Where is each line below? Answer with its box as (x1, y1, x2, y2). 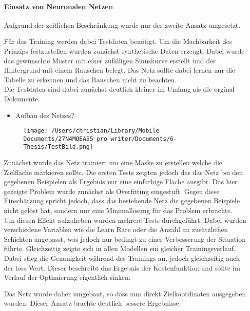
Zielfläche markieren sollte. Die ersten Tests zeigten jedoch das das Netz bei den (4, 167, 243, 177)
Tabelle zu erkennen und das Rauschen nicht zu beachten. (4, 74, 177, 84)
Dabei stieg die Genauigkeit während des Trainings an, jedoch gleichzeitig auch (4, 253, 240, 263)
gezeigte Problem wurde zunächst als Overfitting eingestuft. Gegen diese (4, 186, 220, 196)
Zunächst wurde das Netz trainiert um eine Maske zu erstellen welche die (4, 157, 223, 168)
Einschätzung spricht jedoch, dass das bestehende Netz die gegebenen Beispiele (4, 195, 240, 206)
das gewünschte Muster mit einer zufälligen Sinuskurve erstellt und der (4, 55, 216, 65)
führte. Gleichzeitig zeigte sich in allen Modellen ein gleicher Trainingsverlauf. (4, 243, 236, 253)
